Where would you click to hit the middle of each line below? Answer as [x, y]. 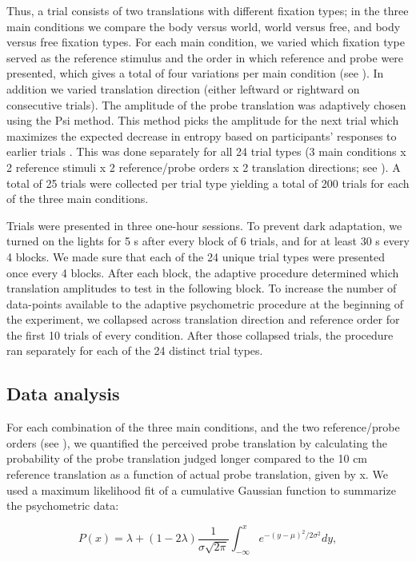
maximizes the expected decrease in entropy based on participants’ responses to [202, 135]
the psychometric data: [63, 505]
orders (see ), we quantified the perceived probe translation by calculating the [197, 442]
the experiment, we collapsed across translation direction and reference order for [203, 319]
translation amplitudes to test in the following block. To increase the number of [202, 288]
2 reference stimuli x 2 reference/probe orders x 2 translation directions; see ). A [204, 167]
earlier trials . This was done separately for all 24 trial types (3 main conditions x [206, 151]
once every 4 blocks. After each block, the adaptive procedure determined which [203, 272]
